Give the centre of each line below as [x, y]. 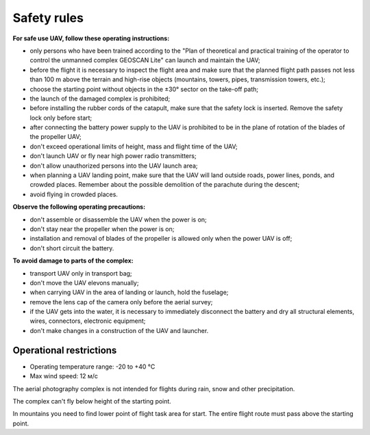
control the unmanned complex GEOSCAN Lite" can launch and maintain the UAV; [145, 60]
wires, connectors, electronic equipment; [88, 321]
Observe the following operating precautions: [79, 207]
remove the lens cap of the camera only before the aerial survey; [121, 302]
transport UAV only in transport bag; [81, 273]
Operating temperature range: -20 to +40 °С [92, 367]
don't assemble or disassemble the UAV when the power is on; [118, 220]
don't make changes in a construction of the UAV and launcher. [119, 330]
